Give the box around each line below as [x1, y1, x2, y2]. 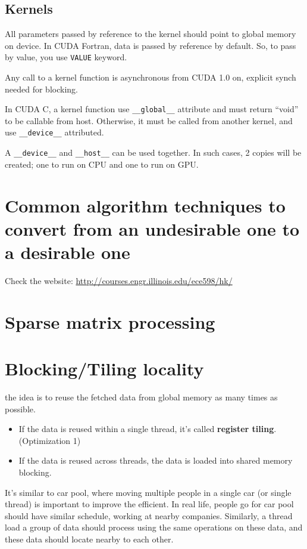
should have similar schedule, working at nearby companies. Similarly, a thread [5, 509, 293, 522]
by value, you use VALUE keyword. [5, 51, 127, 63]
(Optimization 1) [18, 434, 81, 446]
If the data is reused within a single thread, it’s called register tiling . [18, 422, 277, 435]
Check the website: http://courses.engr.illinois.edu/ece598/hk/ [5, 274, 233, 286]
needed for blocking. [5, 82, 78, 95]
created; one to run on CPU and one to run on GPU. [5, 158, 199, 170]
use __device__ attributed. [5, 126, 104, 138]
